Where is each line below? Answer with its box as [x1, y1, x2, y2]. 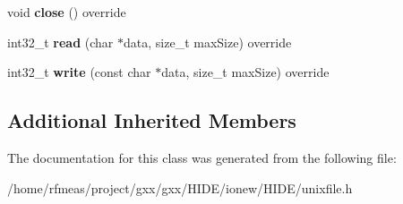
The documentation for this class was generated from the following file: [7, 148, 397, 166]
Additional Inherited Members [7, 106, 296, 134]
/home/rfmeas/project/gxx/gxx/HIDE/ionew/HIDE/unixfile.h [7, 178, 353, 197]
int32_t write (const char [7, 63, 151, 81]
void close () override [7, 3, 126, 21]
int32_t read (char [7, 32, 114, 51]
